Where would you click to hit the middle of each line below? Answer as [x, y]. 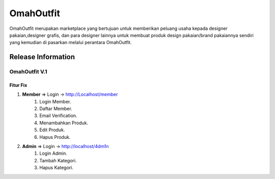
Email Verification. [58, 116]
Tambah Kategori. [58, 160]
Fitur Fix [18, 85]
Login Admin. [53, 153]
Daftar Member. [56, 109]
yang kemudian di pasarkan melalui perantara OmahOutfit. [71, 43]
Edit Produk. [52, 130]
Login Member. [55, 101]
